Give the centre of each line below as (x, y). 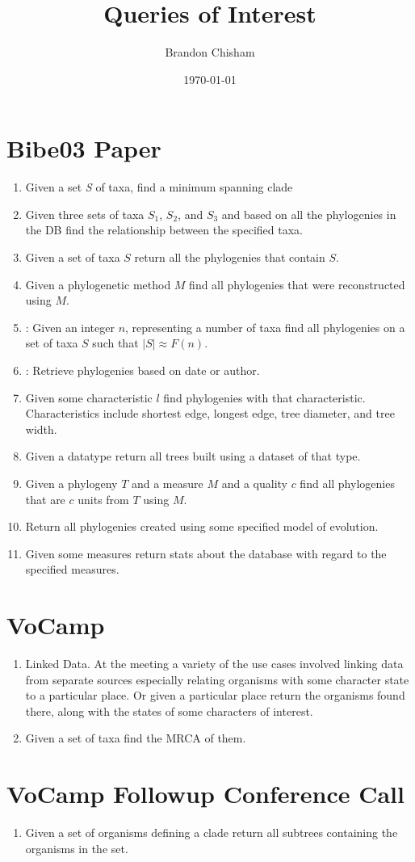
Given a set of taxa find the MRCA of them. (136, 738)
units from (103, 499)
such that (115, 343)
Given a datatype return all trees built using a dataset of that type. (193, 456)
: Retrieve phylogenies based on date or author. (143, 370)
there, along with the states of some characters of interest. (169, 711)
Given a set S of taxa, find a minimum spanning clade (159, 187)
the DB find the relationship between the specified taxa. (164, 230)
